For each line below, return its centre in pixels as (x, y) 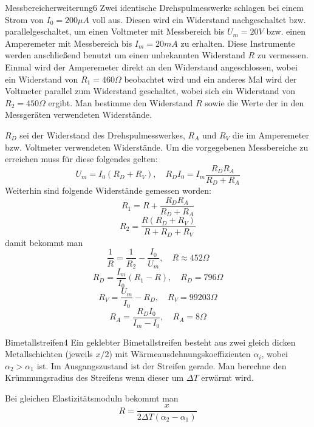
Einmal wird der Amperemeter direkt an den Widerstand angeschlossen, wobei (151, 67)
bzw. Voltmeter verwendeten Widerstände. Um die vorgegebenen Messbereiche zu (157, 147)
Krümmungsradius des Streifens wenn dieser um (94, 377)
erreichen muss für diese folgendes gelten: (81, 159)
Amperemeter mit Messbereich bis (69, 43)
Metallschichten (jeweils (49, 354)
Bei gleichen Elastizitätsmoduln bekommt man (92, 398)
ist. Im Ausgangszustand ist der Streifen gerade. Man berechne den (162, 365)
